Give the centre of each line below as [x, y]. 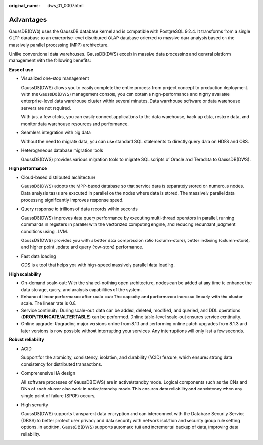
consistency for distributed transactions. [62, 364]
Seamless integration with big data [56, 132]
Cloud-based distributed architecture [58, 177]
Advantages [28, 19]
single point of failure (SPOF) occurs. [58, 396]
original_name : [25, 6]
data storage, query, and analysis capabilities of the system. [82, 290]
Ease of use [21, 69]
